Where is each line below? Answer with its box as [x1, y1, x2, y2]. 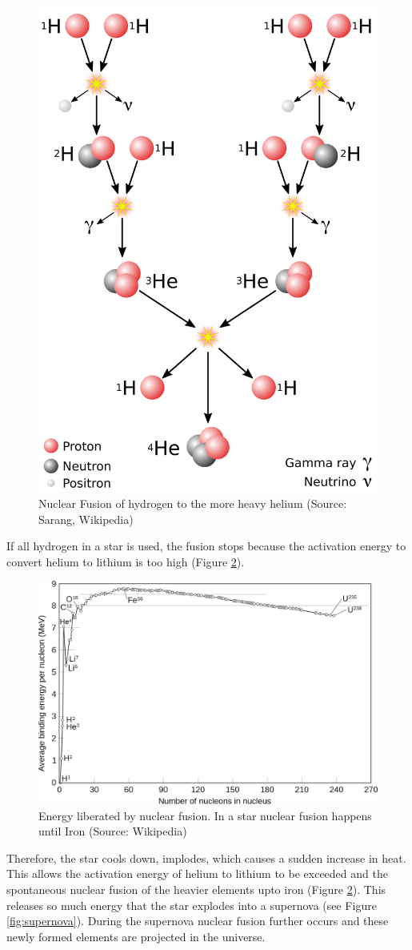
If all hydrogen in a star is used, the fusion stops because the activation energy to [6, 537, 406, 554]
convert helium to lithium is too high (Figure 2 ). [6, 553, 245, 570]
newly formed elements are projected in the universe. [6, 928, 266, 944]
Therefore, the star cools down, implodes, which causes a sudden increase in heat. [6, 849, 406, 866]
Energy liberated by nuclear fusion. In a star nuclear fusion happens [38, 807, 372, 823]
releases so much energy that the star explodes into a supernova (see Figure [6, 896, 377, 913]
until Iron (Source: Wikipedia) [38, 823, 187, 839]
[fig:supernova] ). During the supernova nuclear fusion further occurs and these [6, 912, 389, 929]
